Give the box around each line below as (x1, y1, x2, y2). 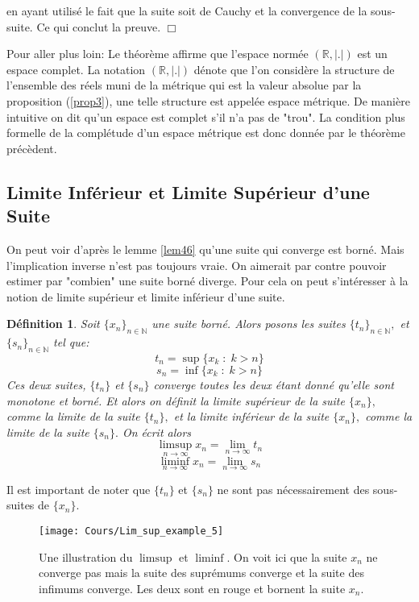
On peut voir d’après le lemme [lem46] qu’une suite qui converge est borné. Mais (6, 240, 404, 257)
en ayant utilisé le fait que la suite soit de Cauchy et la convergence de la (6, 2, 367, 19)
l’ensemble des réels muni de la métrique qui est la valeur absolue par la (6, 77, 362, 93)
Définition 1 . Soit (6, 315, 100, 332)
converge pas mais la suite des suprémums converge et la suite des (39, 564, 364, 581)
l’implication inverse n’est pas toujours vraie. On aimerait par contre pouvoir (6, 256, 387, 273)
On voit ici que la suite (234, 548, 347, 565)
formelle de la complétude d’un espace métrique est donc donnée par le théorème (6, 124, 405, 141)
